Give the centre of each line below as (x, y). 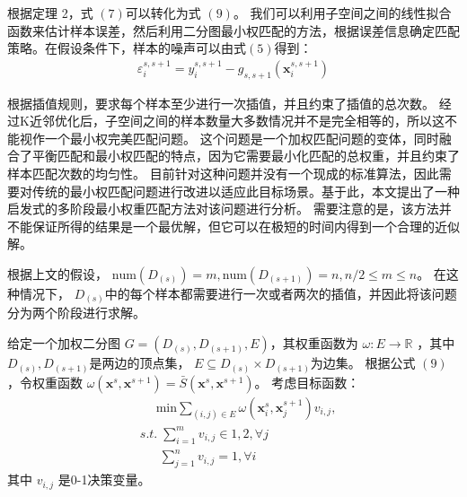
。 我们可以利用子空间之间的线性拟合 (342, 13)
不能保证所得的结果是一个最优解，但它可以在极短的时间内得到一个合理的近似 (233, 226)
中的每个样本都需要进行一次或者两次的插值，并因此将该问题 (281, 293)
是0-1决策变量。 (104, 480)
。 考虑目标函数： (307, 382)
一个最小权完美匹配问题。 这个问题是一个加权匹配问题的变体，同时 (242, 138)
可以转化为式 (163, 13)
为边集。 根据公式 (363, 363)
